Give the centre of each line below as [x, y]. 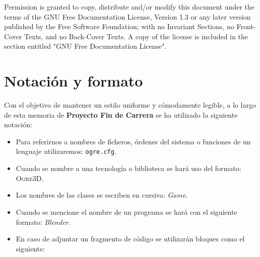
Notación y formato [74, 81]
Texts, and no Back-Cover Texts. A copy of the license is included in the [136, 36]
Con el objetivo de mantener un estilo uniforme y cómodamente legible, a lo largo [130, 105]
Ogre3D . [30, 178]
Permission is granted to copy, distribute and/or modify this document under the [129, 7]
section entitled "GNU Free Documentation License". [85, 46]
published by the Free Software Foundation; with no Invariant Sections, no [119, 26]
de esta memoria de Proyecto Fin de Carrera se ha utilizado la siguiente [121, 114]
